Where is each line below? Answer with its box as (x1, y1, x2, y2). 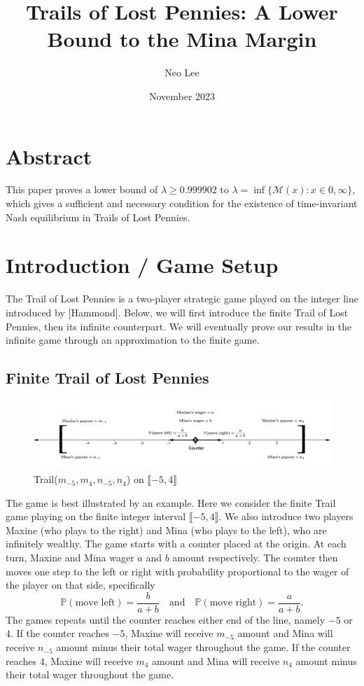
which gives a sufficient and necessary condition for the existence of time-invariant (6, 196, 358, 211)
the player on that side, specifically (6, 577, 155, 592)
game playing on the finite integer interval (6, 509, 186, 524)
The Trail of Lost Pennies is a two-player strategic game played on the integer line (6, 291, 359, 306)
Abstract (6, 141, 92, 170)
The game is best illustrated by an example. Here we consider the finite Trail (6, 495, 336, 510)
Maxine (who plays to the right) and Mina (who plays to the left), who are (6, 522, 327, 537)
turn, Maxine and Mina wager (6, 550, 134, 565)
